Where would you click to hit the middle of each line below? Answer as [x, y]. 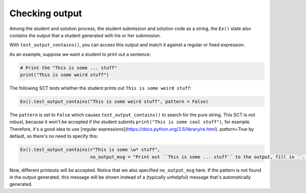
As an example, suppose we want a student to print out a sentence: [80, 54]
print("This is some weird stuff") [65, 75]
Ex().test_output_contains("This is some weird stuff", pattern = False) [114, 102]
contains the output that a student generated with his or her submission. [85, 35]
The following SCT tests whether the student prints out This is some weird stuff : [100, 88]
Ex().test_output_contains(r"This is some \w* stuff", [90, 150]
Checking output [46, 13]
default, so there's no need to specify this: [54, 136]
